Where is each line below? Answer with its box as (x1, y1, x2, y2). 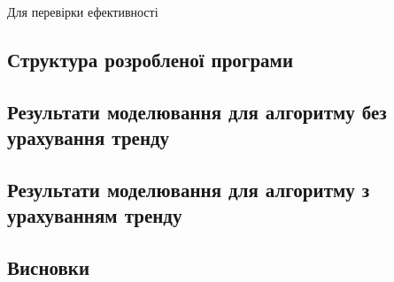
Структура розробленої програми (7, 45, 293, 72)
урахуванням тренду (7, 202, 182, 229)
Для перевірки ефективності (7, 3, 158, 20)
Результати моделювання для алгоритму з (7, 175, 370, 202)
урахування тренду (7, 124, 170, 151)
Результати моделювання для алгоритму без (7, 97, 387, 125)
